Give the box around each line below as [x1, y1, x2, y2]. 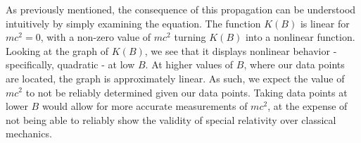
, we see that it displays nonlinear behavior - [144, 43, 337, 58]
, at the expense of [267, 99, 348, 113]
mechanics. [6, 126, 52, 141]
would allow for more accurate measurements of [42, 99, 248, 113]
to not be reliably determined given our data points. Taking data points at [25, 85, 348, 99]
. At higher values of [145, 57, 234, 72]
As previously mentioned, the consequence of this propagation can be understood [6, 2, 356, 16]
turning [174, 30, 206, 44]
